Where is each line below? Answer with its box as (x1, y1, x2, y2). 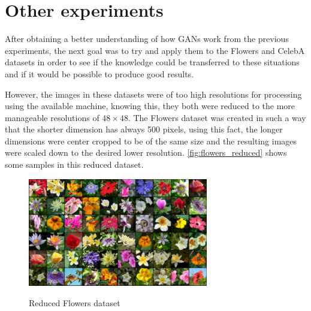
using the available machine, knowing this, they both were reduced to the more (5, 99, 295, 112)
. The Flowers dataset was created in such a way (128, 111, 306, 123)
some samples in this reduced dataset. (5, 158, 144, 171)
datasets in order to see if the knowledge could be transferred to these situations (5, 56, 300, 68)
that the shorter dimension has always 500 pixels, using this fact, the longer (5, 123, 283, 135)
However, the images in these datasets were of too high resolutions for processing (5, 87, 302, 100)
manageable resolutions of (5, 111, 99, 123)
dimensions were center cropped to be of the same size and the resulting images (5, 134, 297, 147)
